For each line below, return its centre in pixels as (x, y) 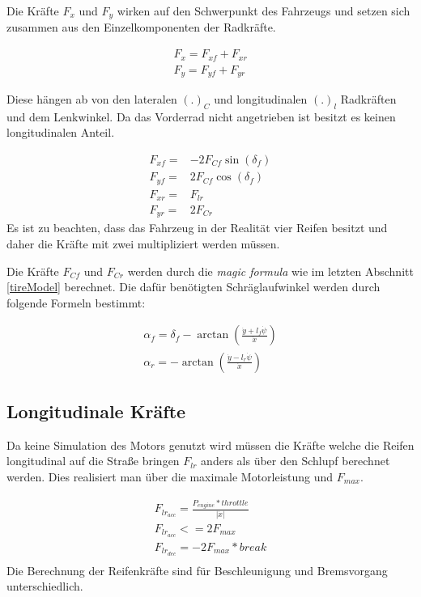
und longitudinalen (261, 99)
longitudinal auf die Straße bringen (93, 461)
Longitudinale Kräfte (96, 411)
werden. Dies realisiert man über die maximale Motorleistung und (170, 476)
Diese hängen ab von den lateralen (92, 99)
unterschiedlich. (45, 586)
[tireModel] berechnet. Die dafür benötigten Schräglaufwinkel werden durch (193, 287)
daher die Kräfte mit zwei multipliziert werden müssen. (143, 244)
